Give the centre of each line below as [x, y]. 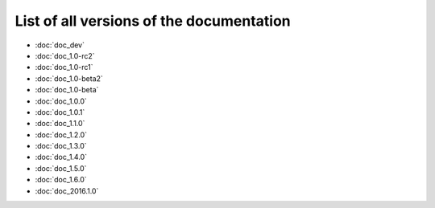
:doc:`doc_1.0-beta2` [69, 78]
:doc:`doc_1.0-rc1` [64, 67]
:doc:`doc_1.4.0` [61, 157]
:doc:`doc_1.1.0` [60, 124]
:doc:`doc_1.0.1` [60, 112]
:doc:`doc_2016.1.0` [67, 191]
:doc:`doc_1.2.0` [61, 135]
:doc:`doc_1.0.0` [61, 101]
